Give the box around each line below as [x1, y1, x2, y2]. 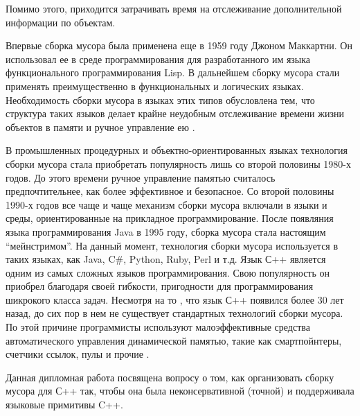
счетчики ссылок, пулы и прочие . [6, 347, 150, 361]
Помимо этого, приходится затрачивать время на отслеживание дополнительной [6, 1, 342, 15]
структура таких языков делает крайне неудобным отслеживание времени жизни [6, 106, 344, 121]
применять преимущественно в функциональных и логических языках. [6, 78, 304, 93]
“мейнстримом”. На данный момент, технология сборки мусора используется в [6, 238, 339, 252]
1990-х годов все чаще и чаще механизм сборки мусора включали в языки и [6, 197, 327, 211]
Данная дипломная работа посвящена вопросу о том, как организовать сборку [6, 370, 334, 384]
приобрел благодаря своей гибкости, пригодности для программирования [6, 279, 314, 293]
